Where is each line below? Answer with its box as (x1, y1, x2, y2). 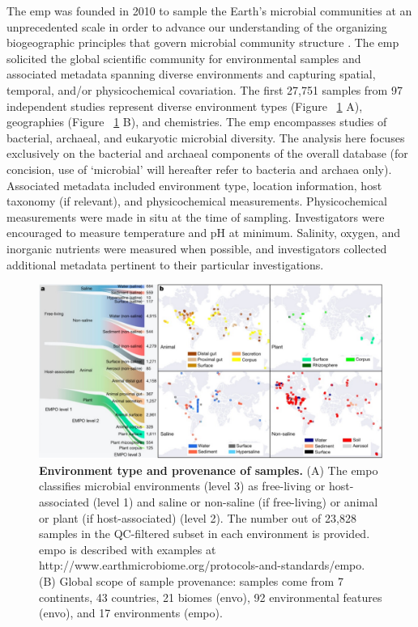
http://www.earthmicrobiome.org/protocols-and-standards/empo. (39, 557, 365, 574)
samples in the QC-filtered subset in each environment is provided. (39, 525, 370, 542)
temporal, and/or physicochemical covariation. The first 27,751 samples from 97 (6, 81, 403, 98)
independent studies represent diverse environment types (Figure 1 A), (6, 97, 363, 114)
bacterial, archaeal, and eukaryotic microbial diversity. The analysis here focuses (6, 129, 405, 146)
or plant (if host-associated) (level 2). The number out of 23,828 (39, 509, 356, 526)
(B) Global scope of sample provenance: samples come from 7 (39, 572, 343, 589)
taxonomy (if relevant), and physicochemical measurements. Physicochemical (6, 193, 387, 210)
